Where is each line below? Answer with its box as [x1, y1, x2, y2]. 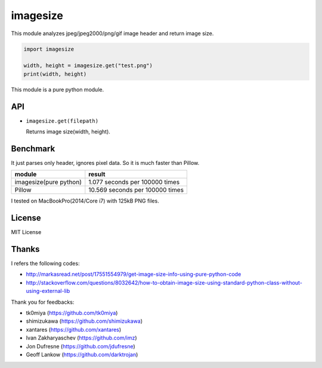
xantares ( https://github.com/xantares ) [26, 326, 122, 333]
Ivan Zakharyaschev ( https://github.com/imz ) [26, 334, 137, 342]
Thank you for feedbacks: [11, 298, 75, 305]
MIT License [11, 229, 42, 236]
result [88, 170, 106, 179]
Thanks [11, 244, 40, 254]
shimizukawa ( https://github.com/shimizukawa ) [26, 317, 143, 325]
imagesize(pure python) [14, 178, 82, 186]
